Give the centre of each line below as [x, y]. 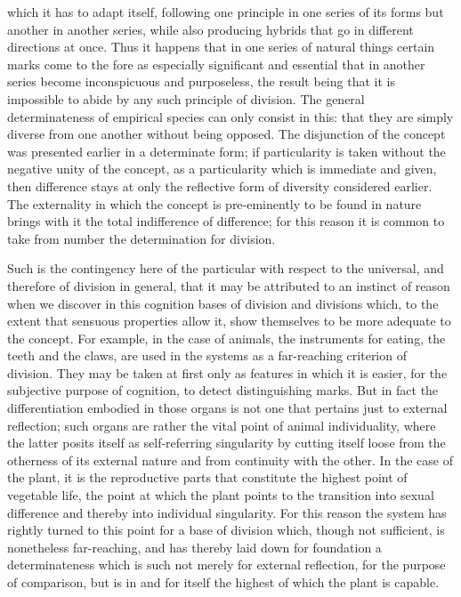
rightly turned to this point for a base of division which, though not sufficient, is [226, 530]
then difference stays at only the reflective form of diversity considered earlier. [220, 186]
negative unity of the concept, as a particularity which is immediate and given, [222, 169]
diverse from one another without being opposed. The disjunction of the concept [226, 134]
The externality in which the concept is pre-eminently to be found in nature [214, 203]
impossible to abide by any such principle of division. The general [186, 98]
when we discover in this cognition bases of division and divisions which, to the [223, 303]
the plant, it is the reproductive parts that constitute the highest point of [207, 477]
